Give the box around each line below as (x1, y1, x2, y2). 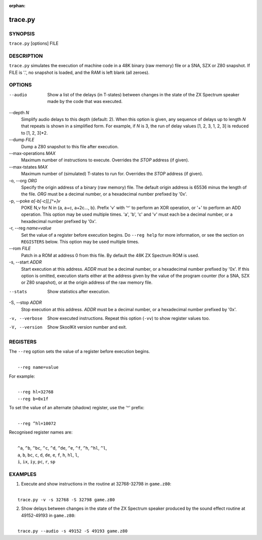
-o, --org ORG (9, 177, 37, 183)
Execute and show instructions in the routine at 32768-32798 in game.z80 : (21, 481, 172, 487)
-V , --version (9, 325, 43, 330)
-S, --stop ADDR (9, 299, 42, 306)
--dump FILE (9, 137, 34, 143)
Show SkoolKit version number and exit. (47, 324, 127, 330)
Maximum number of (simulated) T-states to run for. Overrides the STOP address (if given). (21, 171, 203, 177)
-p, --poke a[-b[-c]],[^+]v (9, 198, 61, 204)
